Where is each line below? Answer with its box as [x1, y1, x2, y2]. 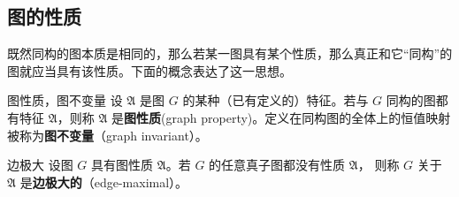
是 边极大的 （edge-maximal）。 [19, 172, 188, 191]
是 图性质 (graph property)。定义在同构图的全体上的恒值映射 [111, 108, 451, 126]
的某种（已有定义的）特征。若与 [182, 91, 369, 110]
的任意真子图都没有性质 [209, 155, 346, 174]
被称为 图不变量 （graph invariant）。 [7, 125, 208, 144]
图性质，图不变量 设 [7, 91, 123, 110]
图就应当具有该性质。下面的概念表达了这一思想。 [7, 61, 292, 80]
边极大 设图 [7, 155, 73, 174]
